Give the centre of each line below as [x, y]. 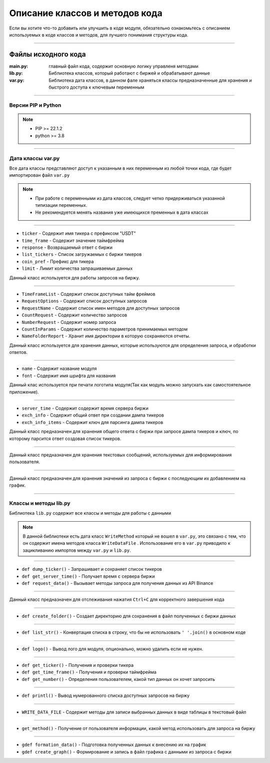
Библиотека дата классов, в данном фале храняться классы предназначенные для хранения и [150, 80]
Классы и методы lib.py [40, 503]
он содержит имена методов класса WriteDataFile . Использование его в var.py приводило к [126, 543]
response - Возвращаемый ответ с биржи [67, 247]
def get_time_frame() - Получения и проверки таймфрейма [89, 672]
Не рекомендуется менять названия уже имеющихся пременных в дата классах [122, 212]
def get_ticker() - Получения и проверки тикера [78, 665]
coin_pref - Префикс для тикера [58, 261]
